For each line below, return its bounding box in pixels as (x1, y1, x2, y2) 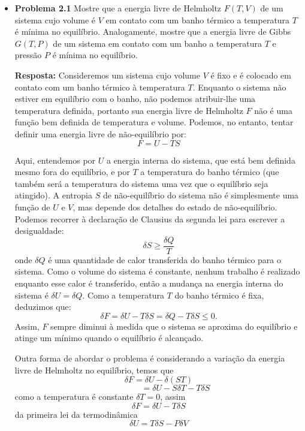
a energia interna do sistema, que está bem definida (106, 153, 295, 166)
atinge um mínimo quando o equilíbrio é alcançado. (14, 331, 204, 344)
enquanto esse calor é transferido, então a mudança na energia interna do (14, 276, 283, 289)
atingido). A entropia (14, 189, 92, 201)
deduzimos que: (14, 300, 71, 313)
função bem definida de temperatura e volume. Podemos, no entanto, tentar (14, 116, 294, 128)
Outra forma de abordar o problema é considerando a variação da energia (14, 351, 285, 364)
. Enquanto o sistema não (192, 80, 286, 93)
